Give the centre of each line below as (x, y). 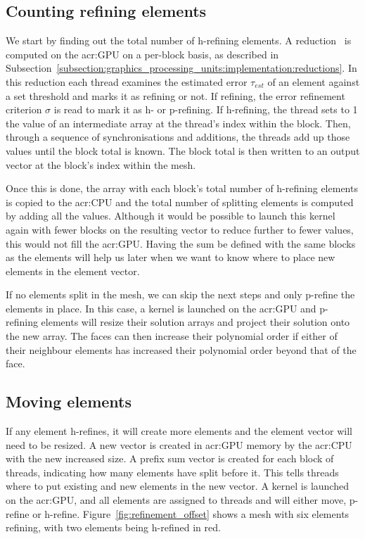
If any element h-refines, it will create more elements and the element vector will (179, 431)
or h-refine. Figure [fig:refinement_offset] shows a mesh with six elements (191, 513)
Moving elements (69, 401)
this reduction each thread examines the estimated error (127, 81)
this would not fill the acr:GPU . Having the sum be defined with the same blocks (181, 243)
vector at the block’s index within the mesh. (101, 164)
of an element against (314, 81)
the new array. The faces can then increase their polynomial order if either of (172, 336)
